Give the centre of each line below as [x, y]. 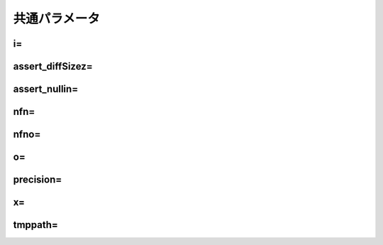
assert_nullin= [46, 89]
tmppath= [35, 225]
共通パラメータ [57, 18]
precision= [38, 180]
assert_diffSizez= [53, 66]
